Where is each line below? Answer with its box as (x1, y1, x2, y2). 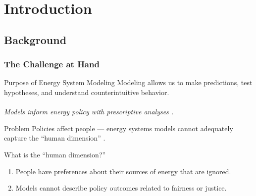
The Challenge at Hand (4, 58, 100, 70)
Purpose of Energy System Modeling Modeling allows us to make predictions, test (4, 77, 253, 88)
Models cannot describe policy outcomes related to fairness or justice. (15, 183, 227, 193)
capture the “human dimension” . (4, 133, 105, 143)
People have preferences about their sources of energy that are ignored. (15, 166, 231, 176)
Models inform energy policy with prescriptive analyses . (4, 106, 174, 117)
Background (4, 32, 67, 47)
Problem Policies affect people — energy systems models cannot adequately (4, 123, 233, 133)
